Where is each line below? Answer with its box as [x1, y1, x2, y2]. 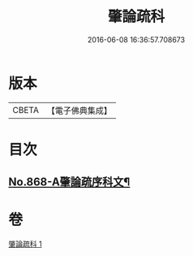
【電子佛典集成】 [46, 105, 112, 116]
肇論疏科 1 [8, 239, 42, 249]
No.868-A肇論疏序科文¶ [8, 176, 131, 189]
